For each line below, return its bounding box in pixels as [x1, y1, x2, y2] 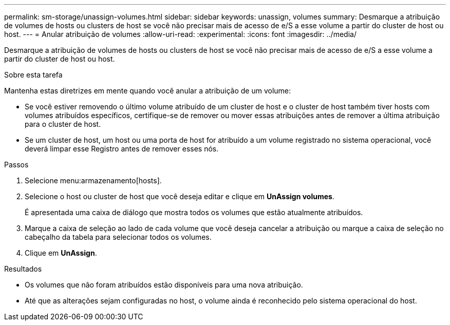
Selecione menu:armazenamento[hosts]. [25, 176, 162, 185]
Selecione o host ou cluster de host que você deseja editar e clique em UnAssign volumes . [25, 192, 334, 201]
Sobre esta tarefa [4, 70, 63, 79]
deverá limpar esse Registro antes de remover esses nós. [25, 144, 219, 153]
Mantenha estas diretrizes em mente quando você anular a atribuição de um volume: [4, 86, 291, 95]
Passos [4, 160, 29, 169]
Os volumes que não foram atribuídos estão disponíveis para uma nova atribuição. [25, 280, 303, 289]
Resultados [4, 264, 42, 273]
